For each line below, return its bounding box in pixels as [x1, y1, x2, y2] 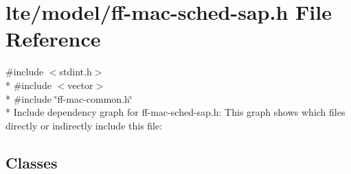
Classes [5, 151, 58, 173]
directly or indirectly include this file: [5, 118, 163, 132]
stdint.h [59, 64, 92, 79]
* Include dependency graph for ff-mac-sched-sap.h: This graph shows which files [5, 105, 346, 119]
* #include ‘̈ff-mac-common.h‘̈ [5, 91, 133, 105]
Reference [5, 25, 101, 53]
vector [67, 77, 93, 92]
